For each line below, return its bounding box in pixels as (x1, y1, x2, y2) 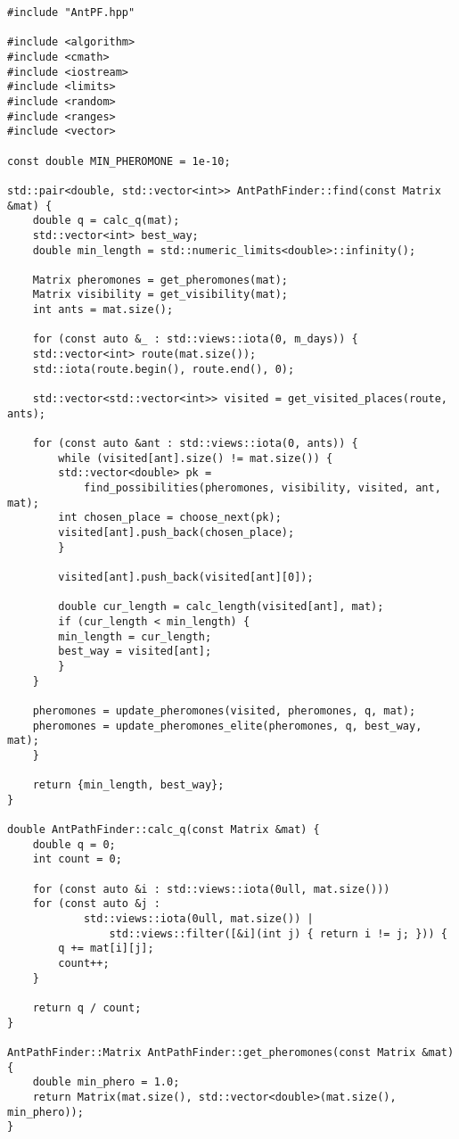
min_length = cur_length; (58, 630, 212, 643)
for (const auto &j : (32, 897, 160, 911)
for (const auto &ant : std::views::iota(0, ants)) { (32, 437, 358, 450)
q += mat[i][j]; (58, 942, 154, 955)
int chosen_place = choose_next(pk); (58, 511, 282, 524)
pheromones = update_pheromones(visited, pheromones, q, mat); (32, 704, 416, 717)
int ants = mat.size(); (32, 303, 174, 317)
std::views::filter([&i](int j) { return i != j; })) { (109, 927, 447, 940)
